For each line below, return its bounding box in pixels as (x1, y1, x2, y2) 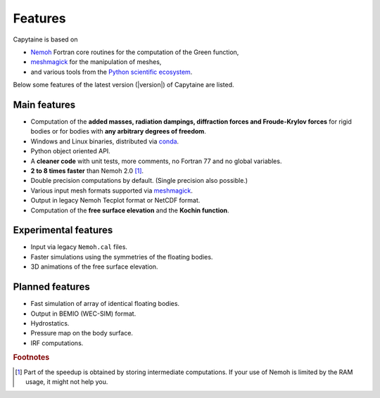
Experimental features (13, 224, 113, 236)
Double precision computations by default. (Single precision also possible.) (30, 176, 248, 185)
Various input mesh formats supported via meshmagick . (30, 186, 194, 195)
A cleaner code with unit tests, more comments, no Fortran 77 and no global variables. (30, 157, 282, 165)
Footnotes (13, 352, 50, 362)
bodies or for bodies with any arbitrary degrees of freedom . (30, 127, 207, 136)
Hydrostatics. (30, 319, 70, 327)
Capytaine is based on (13, 35, 78, 44)
